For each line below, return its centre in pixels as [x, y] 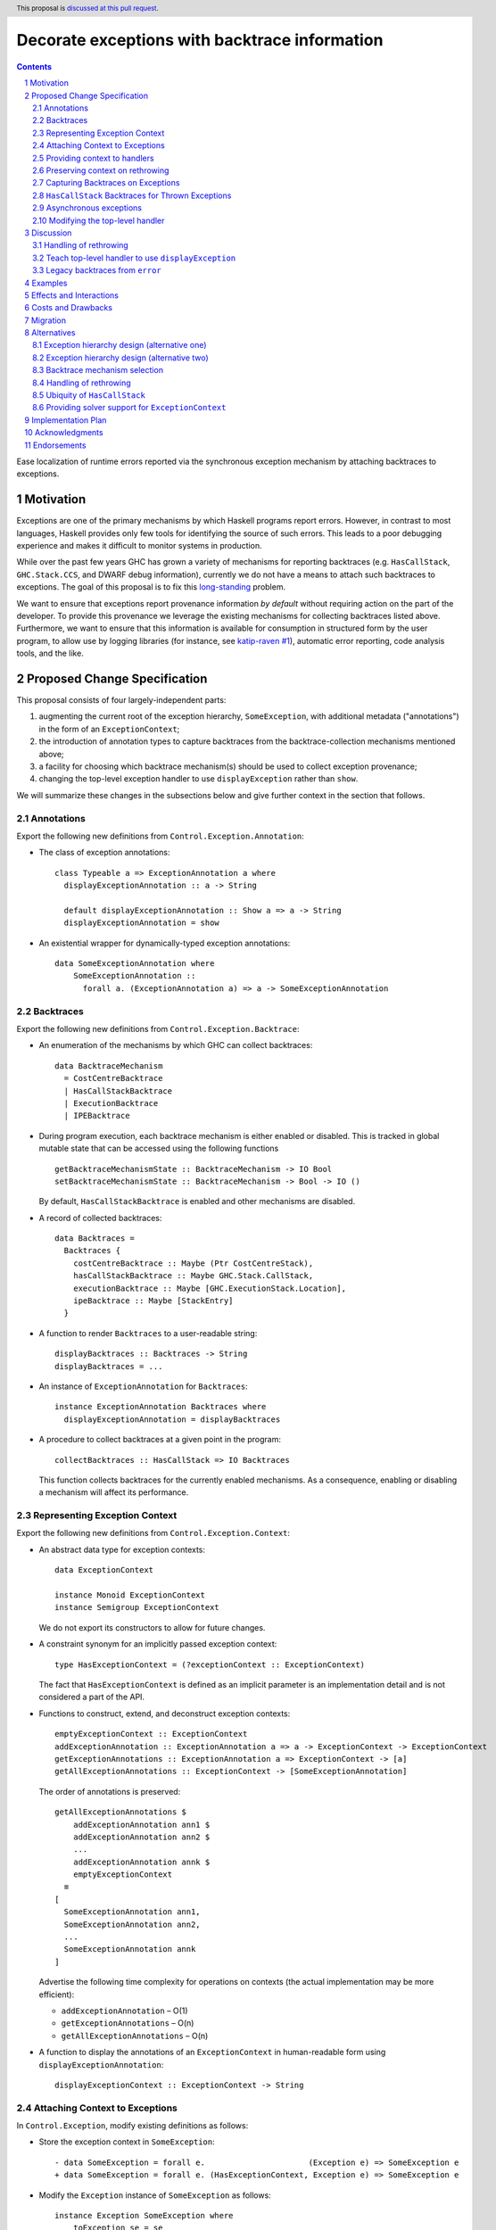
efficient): [57, 1995]
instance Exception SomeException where [144, 2216]
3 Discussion [48, 233]
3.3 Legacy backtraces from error [97, 270]
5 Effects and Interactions [72, 295]
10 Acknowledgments [64, 433]
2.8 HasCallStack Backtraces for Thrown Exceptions [132, 195]
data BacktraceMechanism [109, 1065]
